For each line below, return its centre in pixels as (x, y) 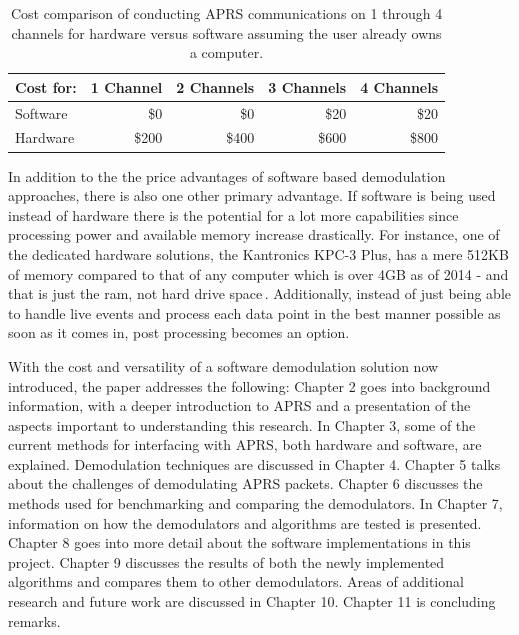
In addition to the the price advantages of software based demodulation (227, 175)
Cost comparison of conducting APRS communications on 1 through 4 (226, 13)
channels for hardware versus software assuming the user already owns (226, 32)
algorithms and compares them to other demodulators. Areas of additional (236, 581)
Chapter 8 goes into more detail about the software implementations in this (239, 542)
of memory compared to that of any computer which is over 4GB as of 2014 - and (258, 273)
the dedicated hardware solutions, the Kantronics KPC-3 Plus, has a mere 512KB (258, 253)
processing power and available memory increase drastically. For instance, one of (254, 234)
